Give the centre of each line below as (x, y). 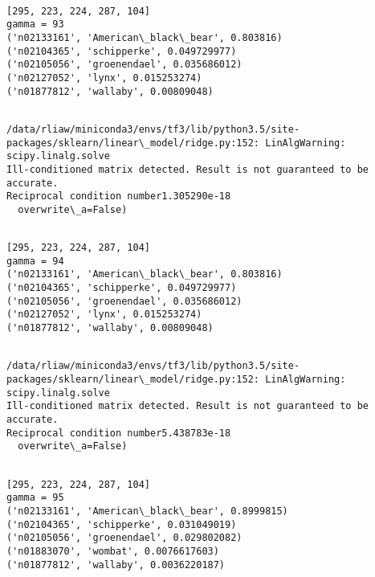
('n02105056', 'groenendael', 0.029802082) (124, 538)
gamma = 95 (35, 498)
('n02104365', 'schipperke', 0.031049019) (122, 524)
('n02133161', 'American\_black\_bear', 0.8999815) (147, 511)
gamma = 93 (35, 25)
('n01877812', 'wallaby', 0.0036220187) (116, 565)
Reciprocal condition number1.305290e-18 (119, 196)
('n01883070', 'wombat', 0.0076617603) (113, 551)
